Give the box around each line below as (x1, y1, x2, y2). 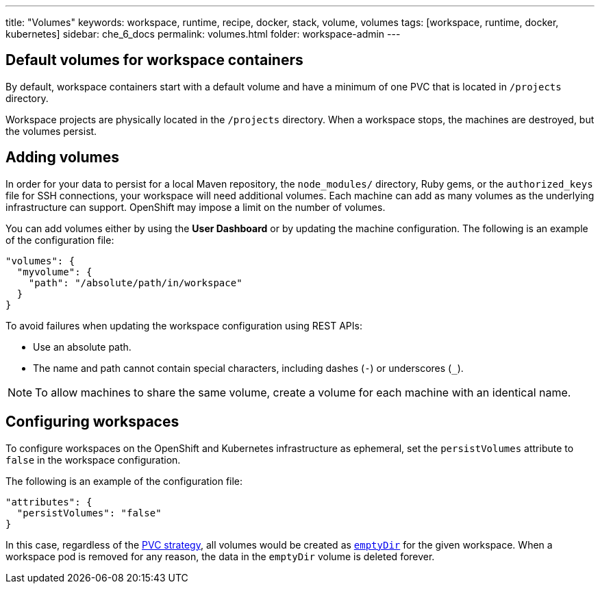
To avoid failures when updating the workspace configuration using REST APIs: (5, 319, 362, 331)
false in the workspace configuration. (5, 453, 181, 466)
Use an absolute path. (33, 340, 132, 353)
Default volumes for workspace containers (5, 51, 303, 69)
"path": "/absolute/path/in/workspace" (28, 277, 242, 288)
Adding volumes (5, 149, 119, 166)
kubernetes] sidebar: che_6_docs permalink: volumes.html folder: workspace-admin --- (5, 28, 401, 40)
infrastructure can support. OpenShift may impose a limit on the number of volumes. (5, 201, 386, 213)
